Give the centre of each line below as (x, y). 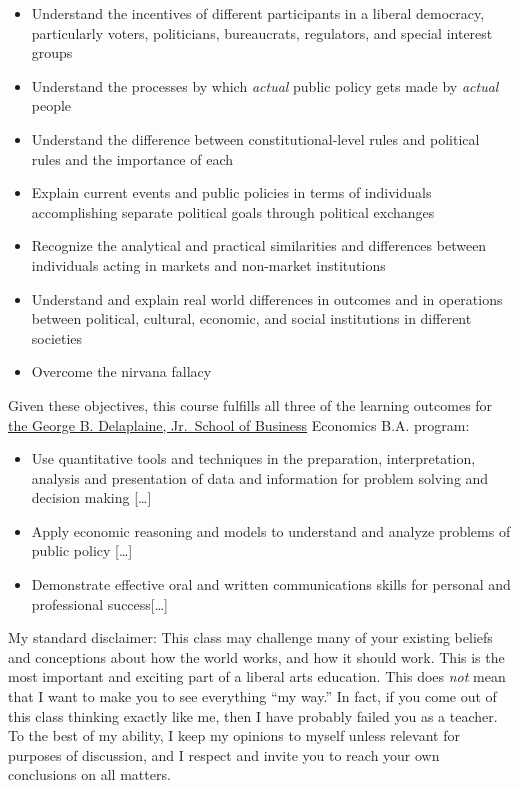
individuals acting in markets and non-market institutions (208, 264)
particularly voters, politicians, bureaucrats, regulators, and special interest (262, 32)
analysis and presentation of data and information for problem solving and (260, 477)
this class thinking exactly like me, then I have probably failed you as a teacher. (253, 715)
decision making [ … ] (91, 497)
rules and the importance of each (132, 158)
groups (52, 52)
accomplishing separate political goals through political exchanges (233, 211)
